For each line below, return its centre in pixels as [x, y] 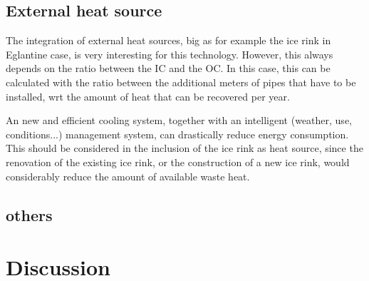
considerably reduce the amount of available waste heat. [128, 176]
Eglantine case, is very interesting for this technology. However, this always [170, 54]
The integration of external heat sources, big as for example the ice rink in [168, 40]
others [29, 214]
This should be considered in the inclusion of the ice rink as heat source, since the [184, 148]
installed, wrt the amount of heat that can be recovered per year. [148, 96]
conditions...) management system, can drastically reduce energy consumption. [177, 134]
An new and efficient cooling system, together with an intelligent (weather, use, [179, 120]
